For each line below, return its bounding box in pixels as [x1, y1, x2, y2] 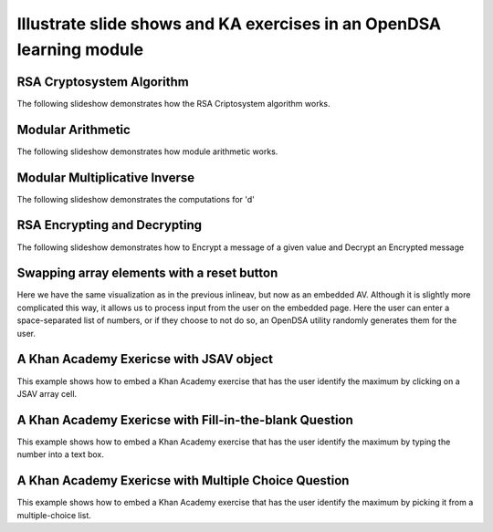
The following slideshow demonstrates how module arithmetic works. [16, 146, 278, 157]
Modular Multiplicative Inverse [16, 170, 195, 185]
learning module [16, 39, 144, 59]
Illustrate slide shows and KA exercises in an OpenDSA [16, 14, 442, 34]
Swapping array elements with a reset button [16, 266, 278, 281]
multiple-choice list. [16, 509, 91, 520]
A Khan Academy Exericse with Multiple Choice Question [16, 473, 350, 488]
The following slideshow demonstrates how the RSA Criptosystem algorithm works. [16, 98, 330, 109]
